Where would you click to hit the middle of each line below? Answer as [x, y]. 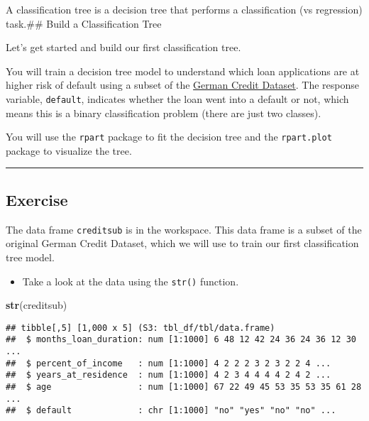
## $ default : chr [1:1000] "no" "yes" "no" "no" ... [171, 411]
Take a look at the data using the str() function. [131, 281]
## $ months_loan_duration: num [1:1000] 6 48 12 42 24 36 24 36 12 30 [181, 340]
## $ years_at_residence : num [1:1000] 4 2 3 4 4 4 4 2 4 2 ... [169, 375]
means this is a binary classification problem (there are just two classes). [164, 113]
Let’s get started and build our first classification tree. [123, 47]
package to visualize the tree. [69, 150]
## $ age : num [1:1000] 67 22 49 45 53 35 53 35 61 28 [184, 387]
